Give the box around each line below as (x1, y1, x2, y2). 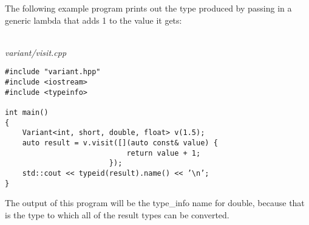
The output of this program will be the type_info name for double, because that (5, 196, 305, 209)
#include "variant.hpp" (5, 67, 101, 77)
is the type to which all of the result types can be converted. (5, 208, 229, 221)
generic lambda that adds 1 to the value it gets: (5, 13, 182, 26)
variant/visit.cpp (5, 46, 67, 58)
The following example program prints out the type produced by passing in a (5, 2, 292, 14)
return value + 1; (126, 148, 201, 157)
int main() (5, 108, 49, 117)
